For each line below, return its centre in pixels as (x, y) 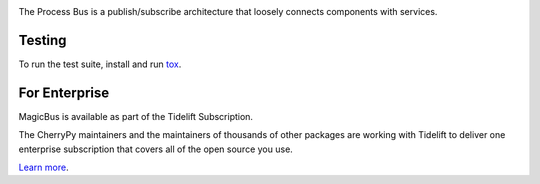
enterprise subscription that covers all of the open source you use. (156, 149)
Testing (42, 40)
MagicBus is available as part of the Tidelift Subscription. (136, 116)
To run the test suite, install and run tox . (100, 64)
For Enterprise (64, 92)
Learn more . (43, 167)
